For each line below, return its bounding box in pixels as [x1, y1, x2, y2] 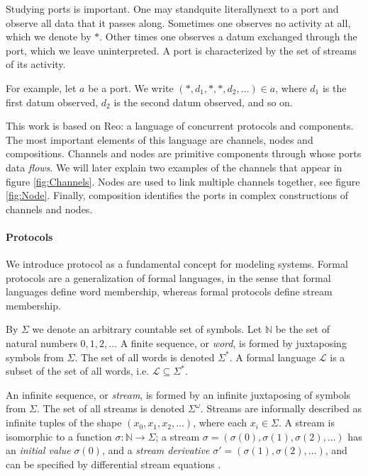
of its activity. [6, 57, 66, 72]
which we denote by [6, 29, 91, 44]
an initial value [6, 443, 71, 458]
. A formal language [229, 349, 316, 364]
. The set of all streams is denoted [37, 401, 185, 416]
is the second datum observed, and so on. [113, 94, 293, 109]
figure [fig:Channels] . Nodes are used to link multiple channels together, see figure [6, 174, 360, 188]
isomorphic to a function [6, 429, 112, 443]
